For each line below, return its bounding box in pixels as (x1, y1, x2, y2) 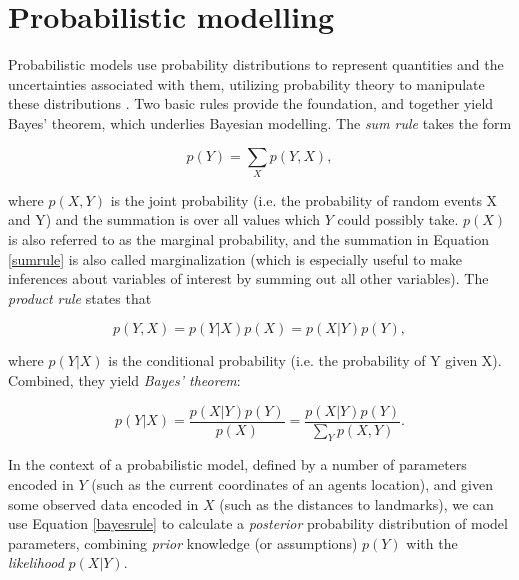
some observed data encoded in (8, 493, 199, 514)
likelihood (8, 552, 64, 573)
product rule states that (8, 287, 152, 308)
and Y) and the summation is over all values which (8, 209, 321, 230)
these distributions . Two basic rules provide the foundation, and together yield (8, 93, 494, 114)
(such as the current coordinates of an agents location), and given (91, 474, 493, 495)
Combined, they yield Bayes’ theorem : (8, 369, 241, 390)
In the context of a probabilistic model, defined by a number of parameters (8, 454, 467, 475)
